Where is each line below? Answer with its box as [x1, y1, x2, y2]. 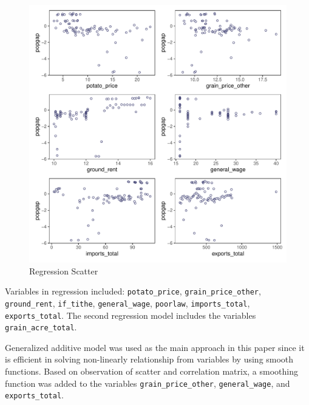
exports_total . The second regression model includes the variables [5, 308, 256, 321]
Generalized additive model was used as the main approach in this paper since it [5, 341, 305, 353]
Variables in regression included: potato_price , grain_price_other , [5, 285, 261, 298]
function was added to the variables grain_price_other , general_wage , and [5, 376, 290, 389]
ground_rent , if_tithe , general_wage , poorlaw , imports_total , [5, 296, 250, 309]
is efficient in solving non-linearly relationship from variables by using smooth [5, 353, 294, 366]
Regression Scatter [29, 264, 98, 277]
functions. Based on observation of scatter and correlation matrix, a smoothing [5, 365, 299, 377]
